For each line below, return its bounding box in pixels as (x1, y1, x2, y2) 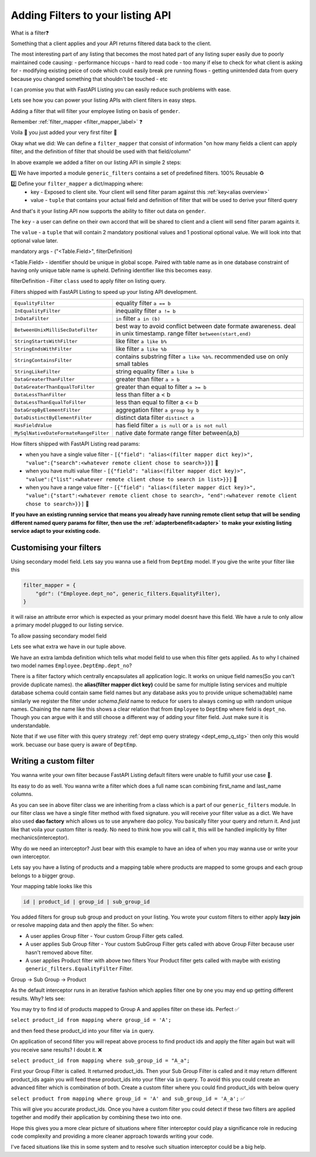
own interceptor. (11, 853, 51, 860)
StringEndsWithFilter (14, 345, 73, 352)
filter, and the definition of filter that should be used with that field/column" (11, 148, 191, 155)
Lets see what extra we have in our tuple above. (11, 643, 126, 650)
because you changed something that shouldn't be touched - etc (11, 75, 168, 82)
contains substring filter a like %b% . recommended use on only (115, 352, 288, 361)
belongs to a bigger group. (11, 872, 75, 879)
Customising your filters (11, 542, 102, 553)
